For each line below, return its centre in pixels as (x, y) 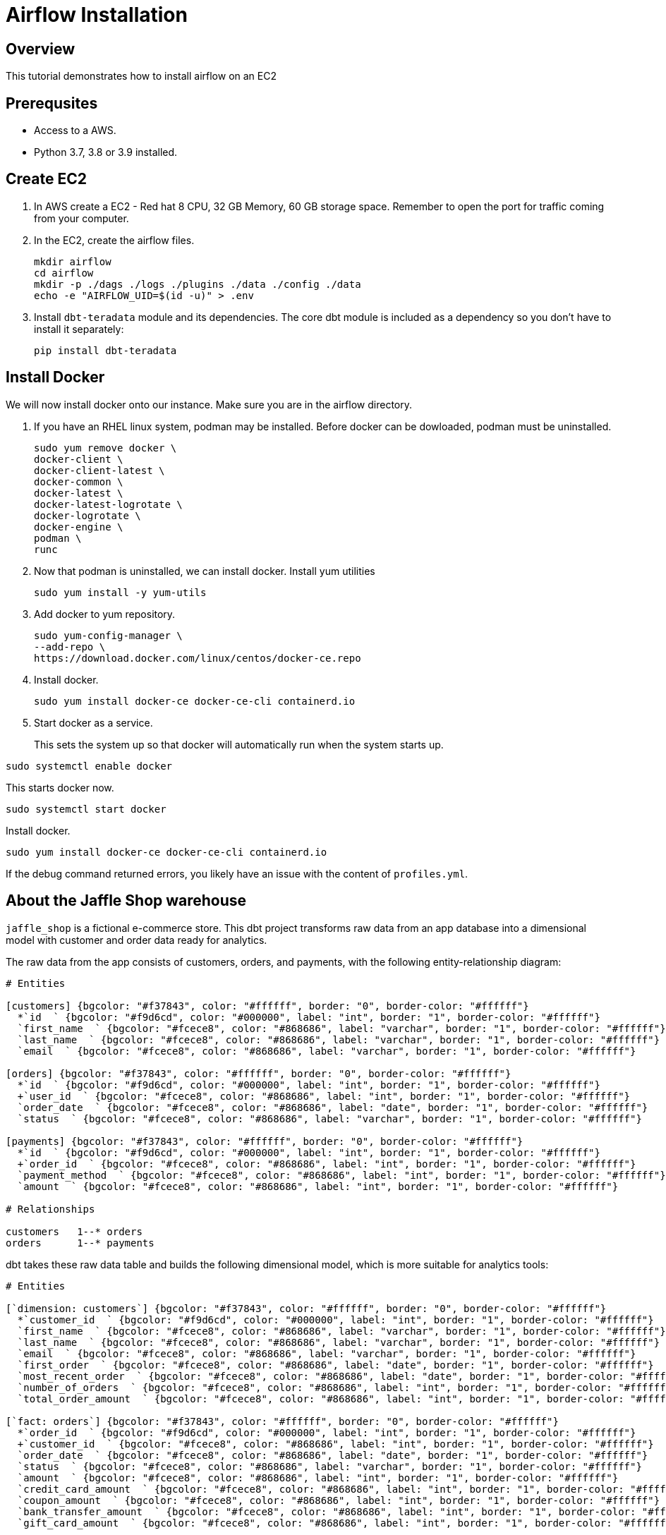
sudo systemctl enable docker (89, 766)
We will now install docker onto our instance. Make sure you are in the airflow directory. (209, 404)
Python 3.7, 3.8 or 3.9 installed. (106, 152)
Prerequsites (52, 103)
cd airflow (64, 273)
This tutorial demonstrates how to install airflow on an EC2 (141, 76)
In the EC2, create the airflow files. (114, 240)
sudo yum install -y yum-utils (120, 592)
